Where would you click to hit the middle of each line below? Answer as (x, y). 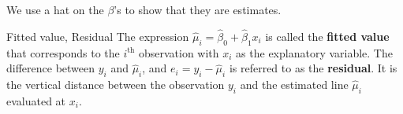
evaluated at (36, 100)
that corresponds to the (63, 52)
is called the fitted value (327, 36)
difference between (51, 68)
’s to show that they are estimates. (198, 9)
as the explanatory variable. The (314, 52)
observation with (179, 52)
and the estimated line (294, 84)
